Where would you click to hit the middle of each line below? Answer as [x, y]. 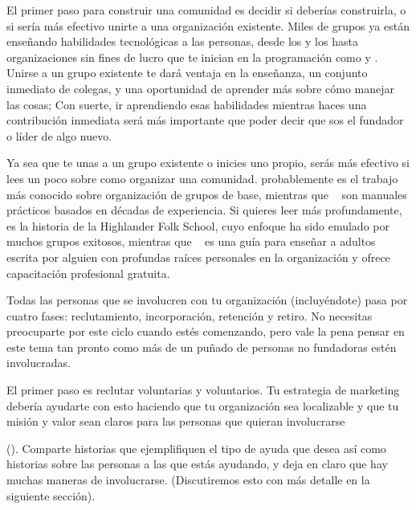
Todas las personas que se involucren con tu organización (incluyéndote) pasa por [207, 300]
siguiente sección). [51, 495]
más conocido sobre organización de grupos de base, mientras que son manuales [207, 194]
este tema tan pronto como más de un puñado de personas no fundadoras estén [202, 347]
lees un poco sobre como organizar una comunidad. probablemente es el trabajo [202, 178]
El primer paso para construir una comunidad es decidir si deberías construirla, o [206, 10]
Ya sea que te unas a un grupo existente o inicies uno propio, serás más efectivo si [208, 163]
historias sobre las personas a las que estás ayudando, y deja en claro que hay [197, 464]
